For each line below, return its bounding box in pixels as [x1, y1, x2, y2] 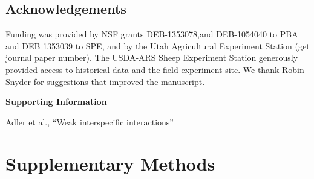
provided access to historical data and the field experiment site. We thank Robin [5, 63, 304, 75]
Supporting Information [5, 95, 107, 108]
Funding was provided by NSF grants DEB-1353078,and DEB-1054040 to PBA [5, 28, 298, 40]
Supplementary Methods [5, 151, 215, 175]
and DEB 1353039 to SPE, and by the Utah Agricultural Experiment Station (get [5, 39, 310, 52]
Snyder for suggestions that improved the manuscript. [5, 75, 205, 87]
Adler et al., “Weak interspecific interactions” [5, 115, 174, 128]
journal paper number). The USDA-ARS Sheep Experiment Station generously [5, 51, 298, 64]
